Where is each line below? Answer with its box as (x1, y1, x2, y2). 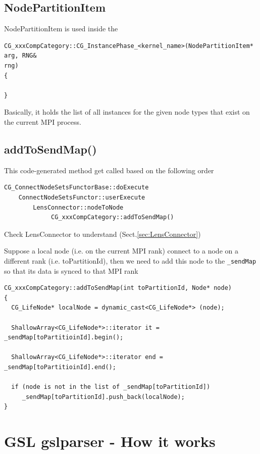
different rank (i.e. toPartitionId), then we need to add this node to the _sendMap (4, 255, 256, 266)
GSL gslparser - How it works (4, 431, 216, 451)
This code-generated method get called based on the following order (4, 165, 214, 175)
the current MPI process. (4, 116, 81, 127)
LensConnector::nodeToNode (33, 204, 124, 211)
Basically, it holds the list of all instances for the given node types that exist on (4, 107, 250, 117)
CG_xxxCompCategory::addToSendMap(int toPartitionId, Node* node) (4, 284, 232, 292)
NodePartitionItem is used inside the (4, 23, 118, 34)
